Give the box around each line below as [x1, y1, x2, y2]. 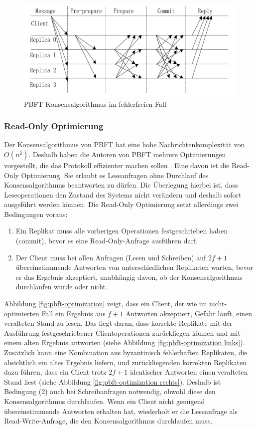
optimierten [4, 308, 39, 318]
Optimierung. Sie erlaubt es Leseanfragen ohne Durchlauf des [21, 170, 209, 180]
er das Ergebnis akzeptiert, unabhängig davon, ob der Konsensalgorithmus [15, 271, 243, 282]
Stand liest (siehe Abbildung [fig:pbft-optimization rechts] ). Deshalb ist [4, 376, 221, 387]
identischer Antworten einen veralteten [129, 367, 248, 377]
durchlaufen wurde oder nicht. [15, 281, 108, 292]
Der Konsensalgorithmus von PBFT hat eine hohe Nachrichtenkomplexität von [4, 139, 245, 150]
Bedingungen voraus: [4, 209, 68, 219]
